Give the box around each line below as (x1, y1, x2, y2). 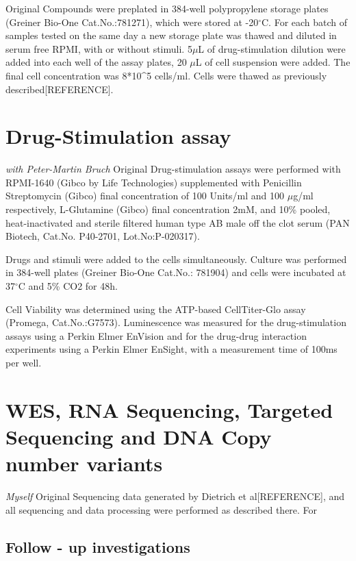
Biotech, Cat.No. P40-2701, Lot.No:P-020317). (5, 229, 200, 243)
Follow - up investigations (5, 536, 190, 557)
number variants (5, 449, 163, 477)
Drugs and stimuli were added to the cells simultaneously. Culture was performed (5, 251, 347, 266)
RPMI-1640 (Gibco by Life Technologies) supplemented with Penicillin (5, 175, 302, 189)
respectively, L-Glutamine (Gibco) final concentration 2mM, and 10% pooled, (5, 202, 331, 216)
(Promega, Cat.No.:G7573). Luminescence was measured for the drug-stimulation (5, 315, 346, 329)
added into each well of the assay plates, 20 (5, 55, 187, 69)
